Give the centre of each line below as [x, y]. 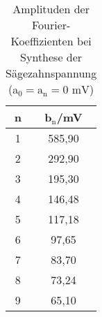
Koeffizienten [42, 41]
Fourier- [51, 25]
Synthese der [51, 57]
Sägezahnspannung [51, 73]
